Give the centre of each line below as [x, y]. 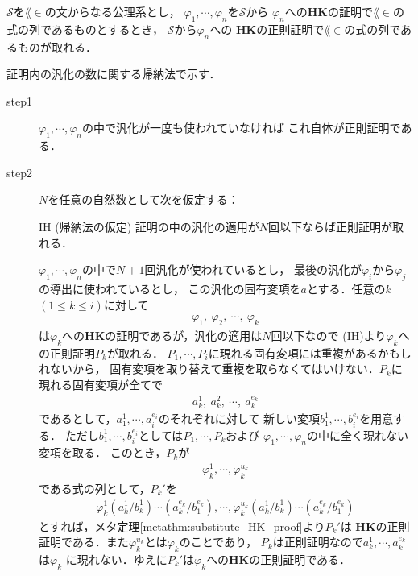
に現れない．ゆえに [116, 559]
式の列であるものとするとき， [85, 29]
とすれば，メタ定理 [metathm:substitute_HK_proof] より [182, 526]
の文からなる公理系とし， [112, 11]
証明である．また [84, 542]
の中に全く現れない [357, 435]
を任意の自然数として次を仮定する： [143, 199]
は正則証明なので [318, 542]
